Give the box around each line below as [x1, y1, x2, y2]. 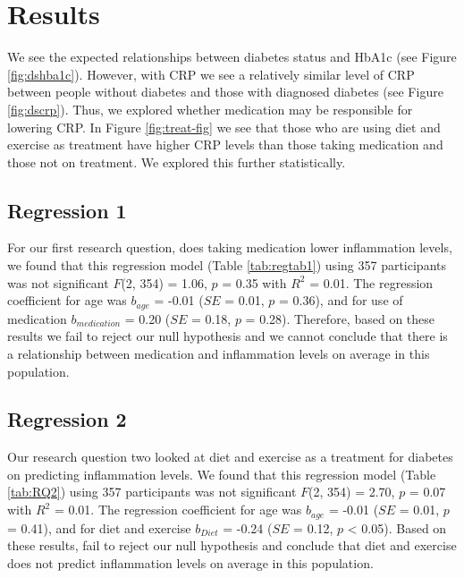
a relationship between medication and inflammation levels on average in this [7, 344, 430, 362]
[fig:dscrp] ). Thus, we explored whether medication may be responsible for [7, 99, 413, 118]
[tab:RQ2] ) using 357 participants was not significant [7, 482, 297, 501]
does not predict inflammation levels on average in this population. [7, 553, 374, 572]
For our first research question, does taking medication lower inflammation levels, [7, 238, 452, 257]
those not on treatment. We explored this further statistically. [7, 152, 346, 171]
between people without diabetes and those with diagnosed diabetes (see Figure [7, 82, 443, 101]
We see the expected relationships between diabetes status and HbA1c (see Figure [7, 47, 457, 66]
